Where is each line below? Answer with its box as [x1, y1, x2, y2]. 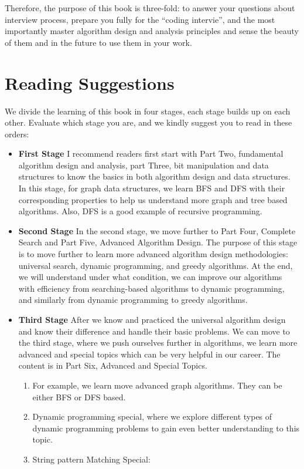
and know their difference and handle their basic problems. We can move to [18, 325, 290, 337]
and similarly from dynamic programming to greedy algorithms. [18, 293, 248, 306]
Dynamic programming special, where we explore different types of [32, 410, 272, 423]
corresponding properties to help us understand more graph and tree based [18, 193, 288, 205]
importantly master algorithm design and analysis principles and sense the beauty [5, 25, 299, 37]
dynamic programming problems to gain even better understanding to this [32, 421, 300, 434]
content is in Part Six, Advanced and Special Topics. [18, 359, 207, 372]
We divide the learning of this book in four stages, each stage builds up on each [5, 104, 291, 117]
